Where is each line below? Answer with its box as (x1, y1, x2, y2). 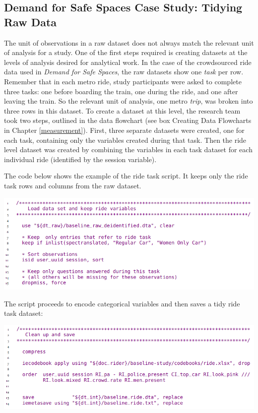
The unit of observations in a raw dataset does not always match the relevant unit (4, 37, 254, 48)
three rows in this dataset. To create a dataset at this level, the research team (4, 105, 241, 116)
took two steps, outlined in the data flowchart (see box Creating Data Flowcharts (4, 115, 252, 125)
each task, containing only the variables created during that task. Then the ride (4, 134, 247, 145)
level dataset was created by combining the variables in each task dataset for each (4, 144, 253, 155)
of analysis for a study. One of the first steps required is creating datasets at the (4, 47, 248, 58)
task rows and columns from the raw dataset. (4, 180, 141, 190)
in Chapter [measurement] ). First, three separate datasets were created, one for (4, 124, 245, 135)
